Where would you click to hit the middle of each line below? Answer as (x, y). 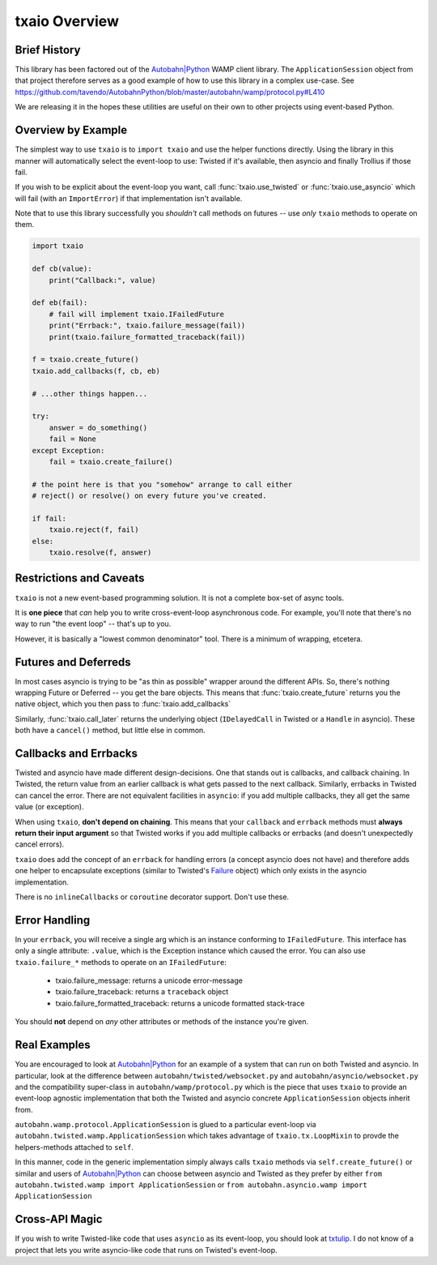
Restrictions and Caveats (80, 579)
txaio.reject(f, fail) (94, 530)
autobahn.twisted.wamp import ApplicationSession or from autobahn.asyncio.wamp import (191, 1185)
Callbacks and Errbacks (76, 753)
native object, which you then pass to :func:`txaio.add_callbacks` (123, 704)
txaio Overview (67, 21)
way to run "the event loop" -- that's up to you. (93, 624)
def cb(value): (62, 269)
